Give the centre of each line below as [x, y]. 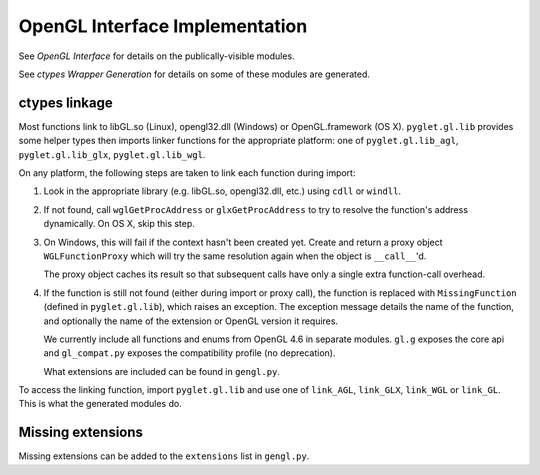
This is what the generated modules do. [100, 404]
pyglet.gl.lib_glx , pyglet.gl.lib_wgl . [112, 154]
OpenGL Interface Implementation [163, 26]
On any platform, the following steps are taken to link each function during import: [187, 173]
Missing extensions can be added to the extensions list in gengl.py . [164, 456]
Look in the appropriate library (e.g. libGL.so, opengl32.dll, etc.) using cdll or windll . [222, 191]
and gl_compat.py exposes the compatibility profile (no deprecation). [189, 353]
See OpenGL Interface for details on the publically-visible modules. [156, 56]
